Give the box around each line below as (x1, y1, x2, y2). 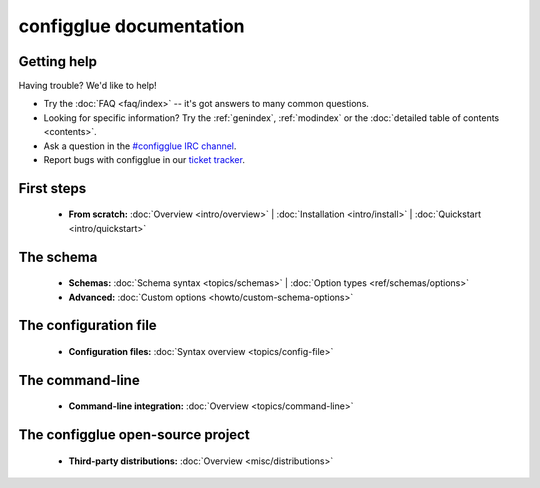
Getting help (18, 53, 97, 70)
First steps (18, 180, 87, 197)
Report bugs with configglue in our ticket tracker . (43, 154, 245, 166)
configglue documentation (18, 15, 245, 37)
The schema (18, 248, 98, 265)
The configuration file (18, 317, 157, 334)
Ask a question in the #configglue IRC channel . (43, 140, 237, 152)
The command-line (18, 371, 140, 389)
